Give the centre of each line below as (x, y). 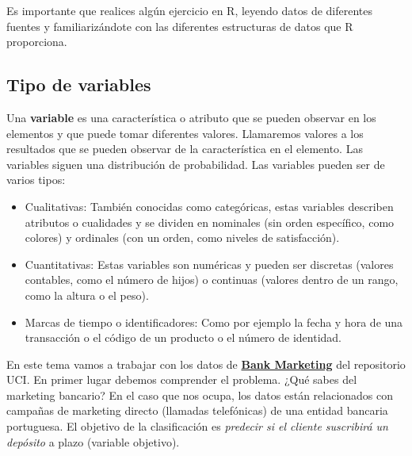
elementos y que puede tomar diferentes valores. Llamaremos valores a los (185, 133)
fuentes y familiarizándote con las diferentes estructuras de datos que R (180, 26)
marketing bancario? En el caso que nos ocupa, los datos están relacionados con (200, 395)
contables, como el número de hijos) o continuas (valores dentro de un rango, (212, 280)
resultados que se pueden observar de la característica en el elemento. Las (185, 149)
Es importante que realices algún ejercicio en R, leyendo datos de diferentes (190, 10)
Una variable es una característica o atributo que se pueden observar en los (191, 117)
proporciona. (37, 42)
